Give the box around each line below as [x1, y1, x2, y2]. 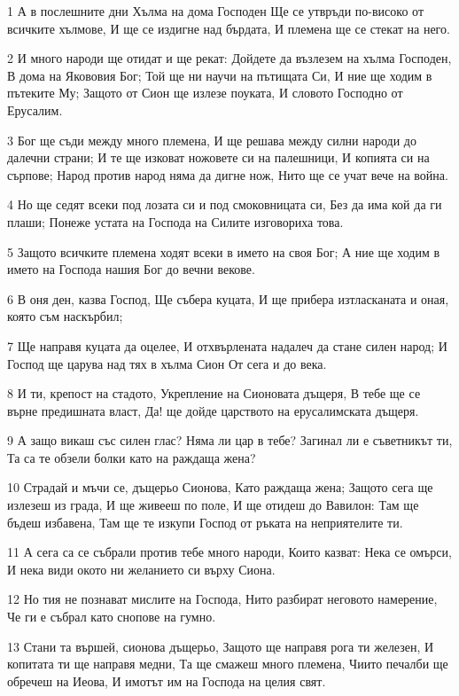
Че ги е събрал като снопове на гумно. [7, 607, 216, 626]
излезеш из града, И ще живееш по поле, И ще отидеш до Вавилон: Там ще [7, 496, 419, 514]
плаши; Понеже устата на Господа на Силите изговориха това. [7, 212, 344, 231]
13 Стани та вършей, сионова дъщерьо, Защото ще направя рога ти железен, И [7, 637, 434, 655]
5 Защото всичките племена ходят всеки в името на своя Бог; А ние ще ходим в [7, 242, 440, 261]
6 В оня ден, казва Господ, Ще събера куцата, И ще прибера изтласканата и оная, [7, 289, 449, 308]
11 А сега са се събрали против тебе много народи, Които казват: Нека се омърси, [7, 543, 452, 561]
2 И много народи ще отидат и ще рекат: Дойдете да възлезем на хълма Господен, [7, 49, 452, 67]
